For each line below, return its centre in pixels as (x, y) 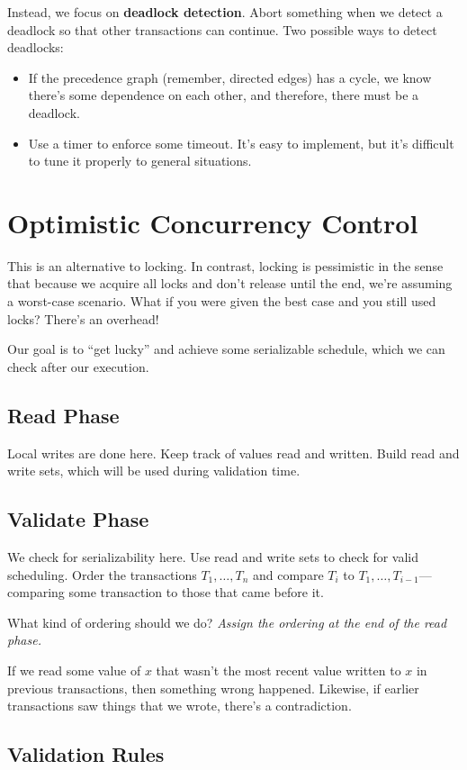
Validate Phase (78, 519)
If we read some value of (74, 670)
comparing (36, 592)
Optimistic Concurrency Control (213, 222)
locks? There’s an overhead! (83, 318)
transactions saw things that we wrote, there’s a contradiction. (180, 706)
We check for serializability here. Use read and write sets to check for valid (213, 557)
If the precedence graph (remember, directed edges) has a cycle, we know (230, 77)
